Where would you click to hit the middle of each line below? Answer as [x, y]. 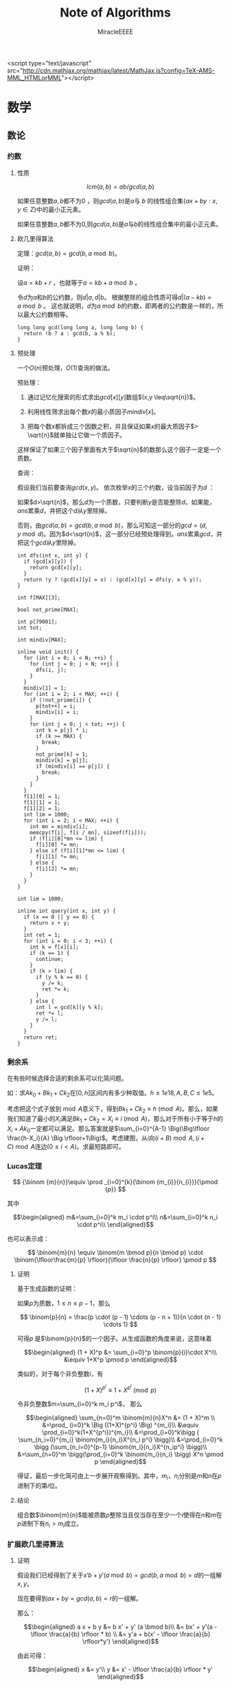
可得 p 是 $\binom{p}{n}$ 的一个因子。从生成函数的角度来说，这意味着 [114, 1338]
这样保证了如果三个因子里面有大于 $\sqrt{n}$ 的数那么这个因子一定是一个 [119, 450]
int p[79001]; [37, 622]
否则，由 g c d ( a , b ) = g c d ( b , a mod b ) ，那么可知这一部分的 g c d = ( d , [112, 525]
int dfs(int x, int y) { [53, 556]
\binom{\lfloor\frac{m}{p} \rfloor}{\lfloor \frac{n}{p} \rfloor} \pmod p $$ [115, 1259]
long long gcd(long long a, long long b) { [80, 327]
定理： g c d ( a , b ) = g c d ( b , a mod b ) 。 [69, 253]
